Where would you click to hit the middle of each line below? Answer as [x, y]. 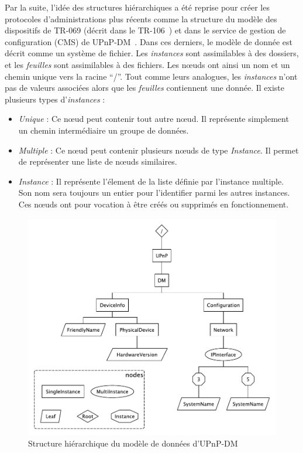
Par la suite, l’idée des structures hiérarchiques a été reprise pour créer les [137, 7]
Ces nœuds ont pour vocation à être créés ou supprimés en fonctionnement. [154, 204]
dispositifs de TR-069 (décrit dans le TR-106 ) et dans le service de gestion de [145, 30]
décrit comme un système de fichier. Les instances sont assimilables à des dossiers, [152, 53]
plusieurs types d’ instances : [55, 99]
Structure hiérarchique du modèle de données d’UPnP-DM [133, 443]
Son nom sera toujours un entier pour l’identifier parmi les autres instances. [154, 193]
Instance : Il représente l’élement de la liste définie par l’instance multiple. [151, 181]
